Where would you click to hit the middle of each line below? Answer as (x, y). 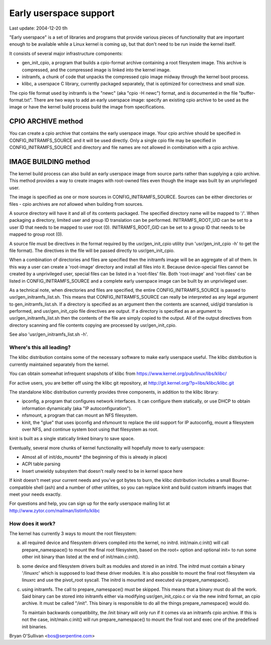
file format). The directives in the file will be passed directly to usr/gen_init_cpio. (92, 250)
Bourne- (240, 480)
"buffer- (247, 93)
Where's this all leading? (40, 347)
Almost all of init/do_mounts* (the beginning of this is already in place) (95, 457)
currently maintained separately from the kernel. (59, 364)
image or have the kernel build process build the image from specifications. (87, 107)
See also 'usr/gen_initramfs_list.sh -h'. (49, 334)
